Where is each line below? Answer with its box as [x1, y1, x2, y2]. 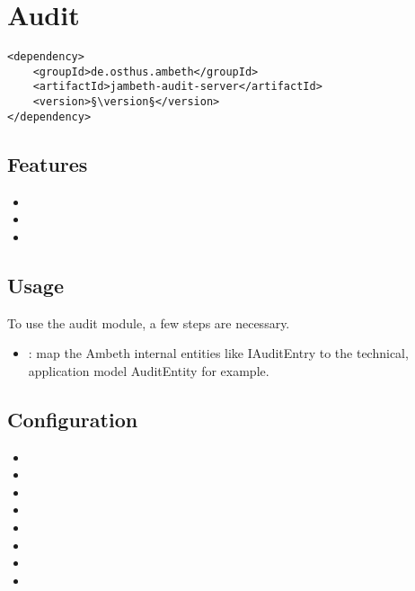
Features [7, 149, 88, 177]
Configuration [7, 405, 138, 433]
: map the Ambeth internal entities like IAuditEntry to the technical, [28, 344, 409, 363]
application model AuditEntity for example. [28, 361, 269, 380]
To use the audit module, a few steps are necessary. [7, 313, 290, 332]
